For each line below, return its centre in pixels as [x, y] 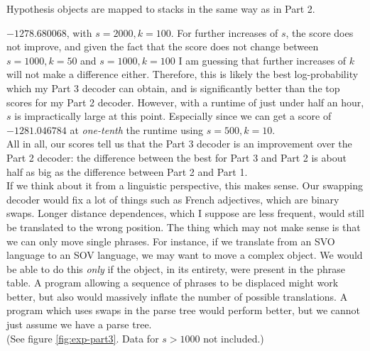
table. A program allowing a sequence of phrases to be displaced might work [173, 283]
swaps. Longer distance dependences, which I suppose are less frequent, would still [185, 213]
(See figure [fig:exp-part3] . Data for [83, 338]
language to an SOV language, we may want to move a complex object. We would [185, 255]
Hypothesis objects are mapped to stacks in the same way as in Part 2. [161, 9]
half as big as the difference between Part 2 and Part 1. [127, 171]
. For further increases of [224, 32]
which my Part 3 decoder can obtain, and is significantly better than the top [173, 88]
